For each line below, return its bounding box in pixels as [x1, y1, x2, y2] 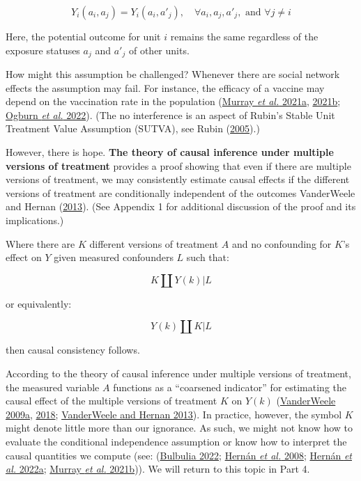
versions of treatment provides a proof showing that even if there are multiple [6, 158, 351, 173]
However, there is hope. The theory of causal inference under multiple [6, 145, 334, 159]
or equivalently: [6, 296, 72, 310]
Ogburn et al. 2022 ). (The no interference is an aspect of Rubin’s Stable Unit [6, 107, 335, 122]
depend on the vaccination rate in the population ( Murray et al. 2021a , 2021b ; [6, 94, 341, 109]
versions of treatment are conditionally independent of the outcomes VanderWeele [6, 185, 355, 200]
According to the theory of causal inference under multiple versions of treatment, [6, 365, 351, 380]
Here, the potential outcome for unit [6, 29, 161, 43]
